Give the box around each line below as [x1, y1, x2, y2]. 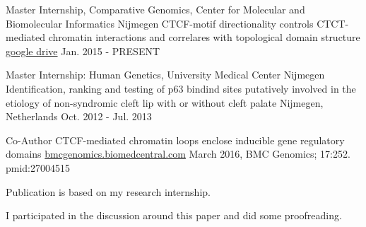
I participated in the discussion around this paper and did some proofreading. [6, 208, 342, 223]
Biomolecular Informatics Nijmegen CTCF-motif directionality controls [6, 16, 314, 30]
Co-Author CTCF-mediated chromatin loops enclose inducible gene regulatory [6, 132, 345, 147]
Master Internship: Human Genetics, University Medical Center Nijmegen [6, 67, 325, 82]
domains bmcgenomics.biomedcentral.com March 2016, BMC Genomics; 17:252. [6, 146, 350, 161]
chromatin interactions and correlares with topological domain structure [48, 30, 360, 45]
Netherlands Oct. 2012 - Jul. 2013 [6, 109, 152, 124]
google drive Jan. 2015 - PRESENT [6, 43, 160, 58]
